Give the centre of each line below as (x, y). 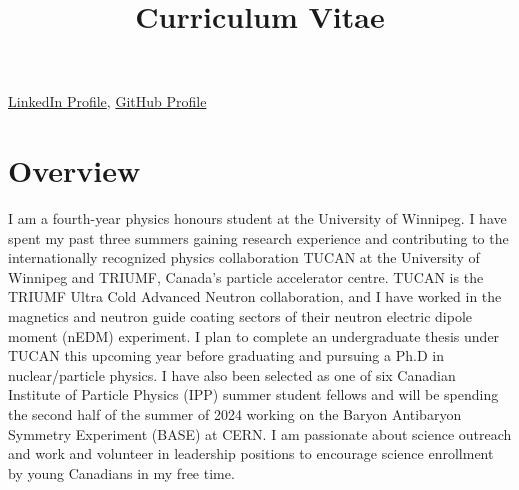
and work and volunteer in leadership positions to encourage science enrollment (251, 453)
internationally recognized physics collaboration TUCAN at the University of (244, 257)
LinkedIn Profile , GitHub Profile (107, 101)
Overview (74, 170)
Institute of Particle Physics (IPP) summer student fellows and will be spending (253, 394)
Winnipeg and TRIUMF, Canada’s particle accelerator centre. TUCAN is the (246, 276)
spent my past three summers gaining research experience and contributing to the (258, 237)
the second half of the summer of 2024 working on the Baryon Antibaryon (235, 414)
